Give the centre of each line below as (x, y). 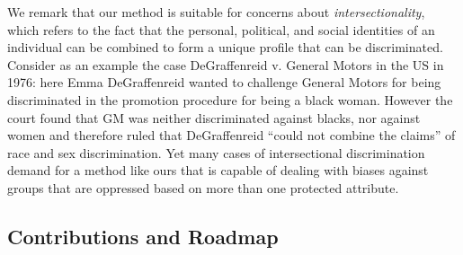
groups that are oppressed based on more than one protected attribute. (203, 187)
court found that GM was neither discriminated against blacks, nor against (214, 117)
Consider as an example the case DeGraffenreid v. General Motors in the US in (226, 64)
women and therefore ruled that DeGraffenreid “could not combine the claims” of (231, 135)
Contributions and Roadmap (143, 236)
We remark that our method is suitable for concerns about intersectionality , (216, 12)
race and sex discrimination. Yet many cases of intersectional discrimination (216, 152)
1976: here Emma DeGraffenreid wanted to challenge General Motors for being (224, 82)
